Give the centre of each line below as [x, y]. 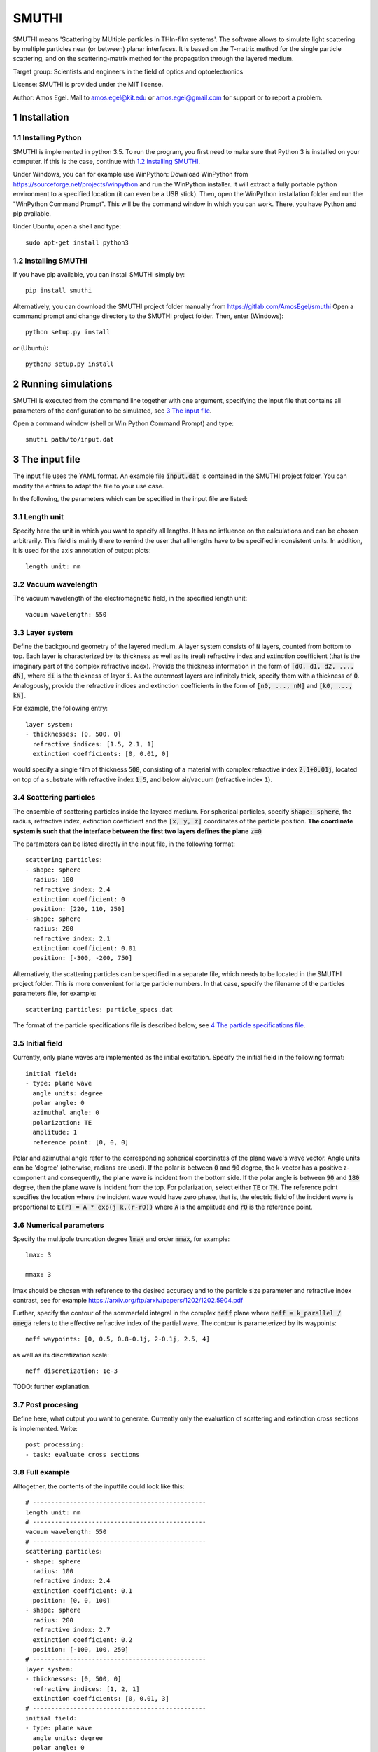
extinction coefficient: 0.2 [83, 1640]
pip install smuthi [59, 290]
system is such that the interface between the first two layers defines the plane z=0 [137, 831]
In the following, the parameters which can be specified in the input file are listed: [130, 499]
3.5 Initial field [38, 1043]
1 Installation [41, 117]
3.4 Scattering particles [54, 798]
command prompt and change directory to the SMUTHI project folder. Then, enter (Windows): [148, 316]
